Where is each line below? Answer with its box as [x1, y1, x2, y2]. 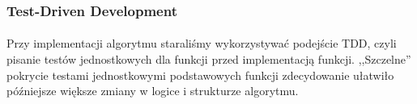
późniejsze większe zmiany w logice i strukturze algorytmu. [6, 82, 299, 99]
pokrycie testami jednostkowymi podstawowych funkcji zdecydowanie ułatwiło [6, 66, 394, 83]
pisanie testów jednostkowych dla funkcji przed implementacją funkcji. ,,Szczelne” [6, 51, 411, 68]
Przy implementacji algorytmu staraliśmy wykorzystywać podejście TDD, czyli [6, 35, 397, 52]
